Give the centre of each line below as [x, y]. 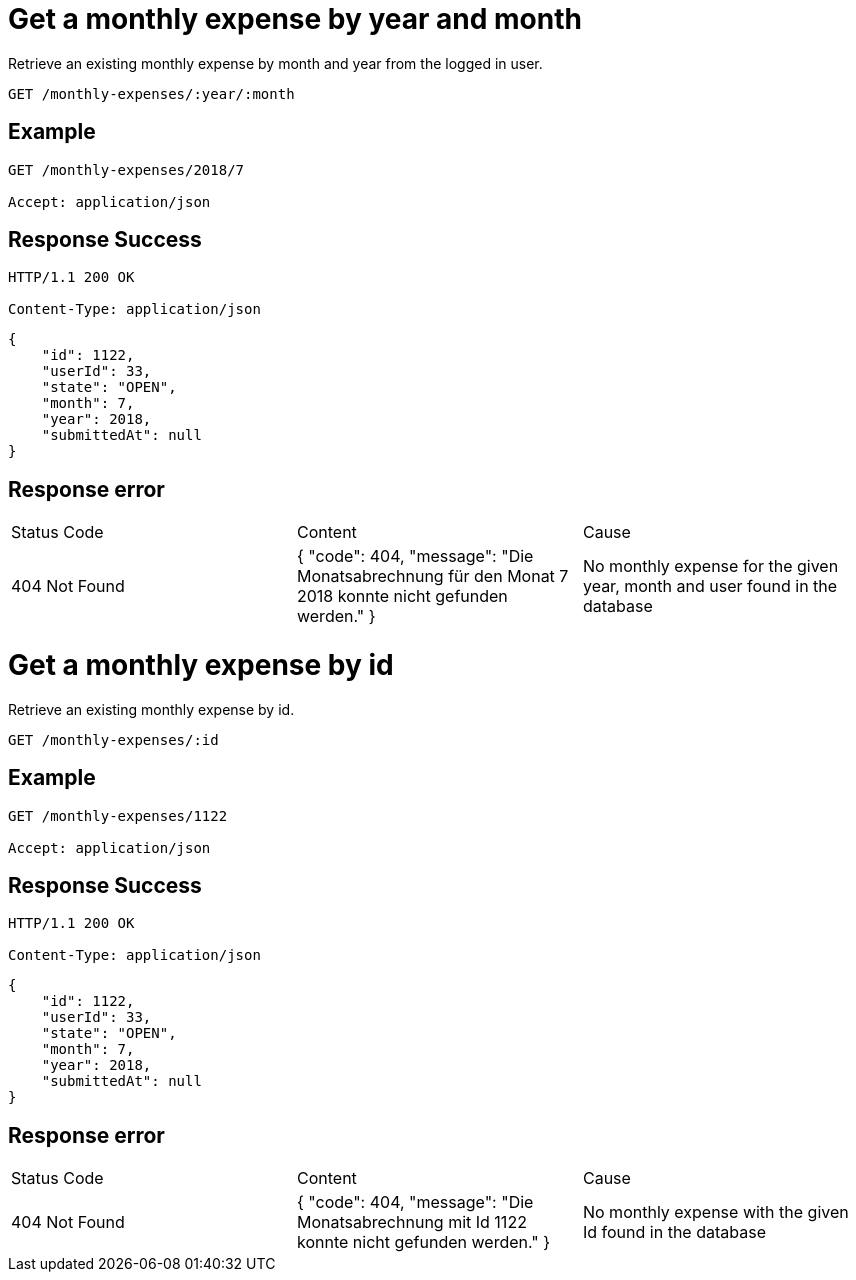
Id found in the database [674, 1232]
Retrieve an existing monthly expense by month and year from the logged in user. [275, 63]
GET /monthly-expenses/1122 [118, 815]
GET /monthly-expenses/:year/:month [151, 93]
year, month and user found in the [710, 586]
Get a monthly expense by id [201, 665]
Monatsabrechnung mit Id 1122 [411, 1222]
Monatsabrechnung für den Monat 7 [432, 576]
